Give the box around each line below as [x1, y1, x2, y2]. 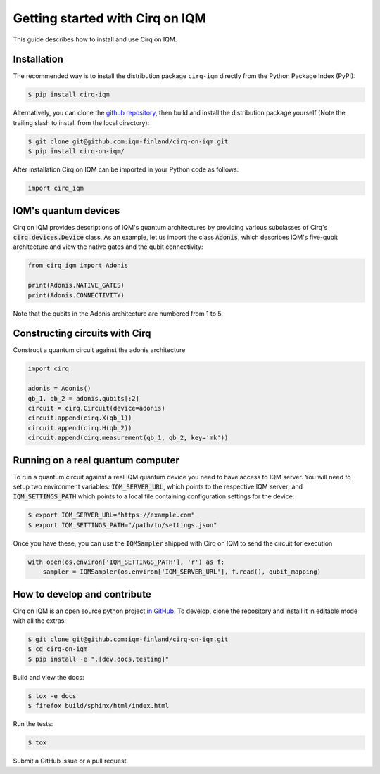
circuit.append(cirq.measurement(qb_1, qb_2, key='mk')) [27, 434, 229, 442]
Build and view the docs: [13, 673, 84, 681]
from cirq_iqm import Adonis [27, 262, 129, 270]
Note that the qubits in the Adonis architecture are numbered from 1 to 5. [13, 309, 224, 318]
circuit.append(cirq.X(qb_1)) [27, 414, 132, 422]
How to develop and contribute [13, 588, 151, 600]
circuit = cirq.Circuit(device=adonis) [27, 404, 165, 413]
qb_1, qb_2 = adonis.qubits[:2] [27, 394, 140, 402]
